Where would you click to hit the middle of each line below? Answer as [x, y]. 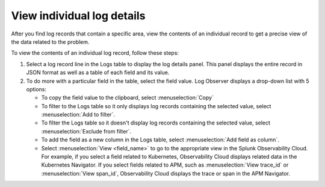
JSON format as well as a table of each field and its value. [98, 73]
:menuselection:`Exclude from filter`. [86, 131]
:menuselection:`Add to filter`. [78, 115]
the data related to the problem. [50, 41]
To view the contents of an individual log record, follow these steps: [95, 53]
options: [36, 89]
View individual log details [78, 16]
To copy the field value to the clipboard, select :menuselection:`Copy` [127, 98]
